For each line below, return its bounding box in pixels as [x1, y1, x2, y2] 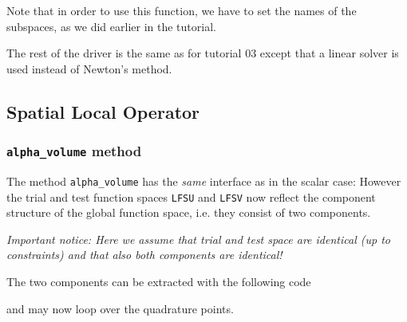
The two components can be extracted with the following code [6, 273, 311, 290]
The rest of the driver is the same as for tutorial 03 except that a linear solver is [6, 45, 399, 61]
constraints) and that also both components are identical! [6, 246, 283, 263]
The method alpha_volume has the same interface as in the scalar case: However [6, 172, 401, 189]
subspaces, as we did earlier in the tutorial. [6, 18, 216, 34]
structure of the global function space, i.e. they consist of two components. [6, 204, 371, 221]
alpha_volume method [6, 141, 142, 161]
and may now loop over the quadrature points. [6, 300, 234, 316]
